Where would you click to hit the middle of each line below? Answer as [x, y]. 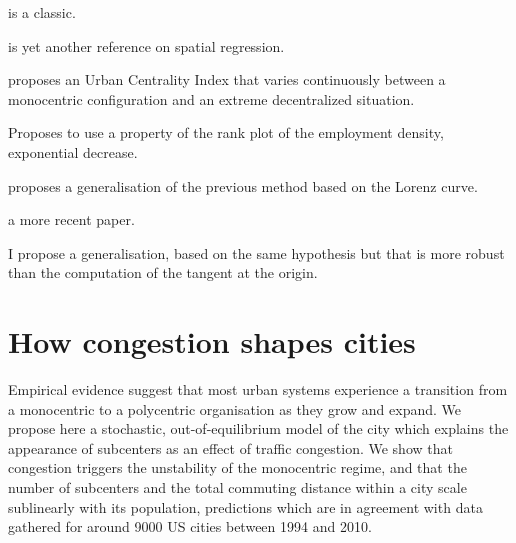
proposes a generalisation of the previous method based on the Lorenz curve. [243, 185]
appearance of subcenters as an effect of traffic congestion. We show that [230, 447]
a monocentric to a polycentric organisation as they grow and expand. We [234, 408]
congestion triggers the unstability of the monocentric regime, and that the [237, 467]
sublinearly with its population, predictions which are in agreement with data [245, 506]
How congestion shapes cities [212, 341]
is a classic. [42, 12]
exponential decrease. [73, 151]
